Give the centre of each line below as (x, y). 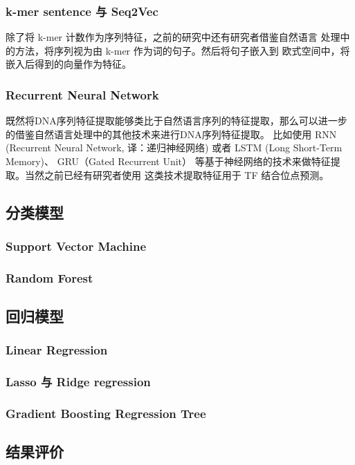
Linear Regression (57, 350)
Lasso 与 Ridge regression (78, 382)
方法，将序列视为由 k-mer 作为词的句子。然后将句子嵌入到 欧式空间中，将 (182, 50)
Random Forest (49, 277)
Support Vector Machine (76, 246)
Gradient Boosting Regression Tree (106, 414)
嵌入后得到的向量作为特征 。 (69, 64)
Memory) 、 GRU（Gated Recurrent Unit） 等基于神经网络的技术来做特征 (168, 161)
